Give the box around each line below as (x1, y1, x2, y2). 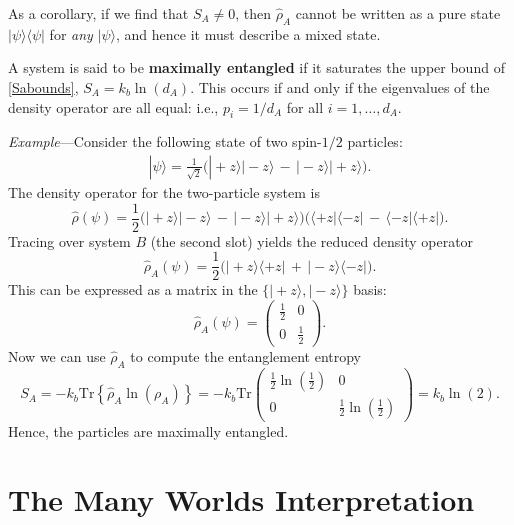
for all (286, 96, 324, 117)
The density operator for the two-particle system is (8, 182, 320, 202)
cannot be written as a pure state (295, 3, 501, 23)
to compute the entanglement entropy (130, 345, 362, 366)
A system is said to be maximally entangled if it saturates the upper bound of (8, 57, 505, 78)
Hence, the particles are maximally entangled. (8, 420, 289, 441)
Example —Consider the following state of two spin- (8, 131, 322, 152)
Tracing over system (8, 230, 131, 251)
